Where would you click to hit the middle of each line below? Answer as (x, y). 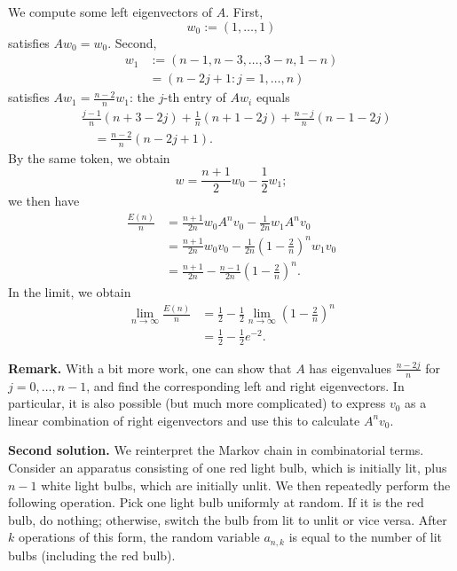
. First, (244, 12)
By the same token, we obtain (89, 157)
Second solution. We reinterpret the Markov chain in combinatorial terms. (216, 450)
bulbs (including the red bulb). (92, 555)
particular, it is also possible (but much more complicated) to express (197, 403)
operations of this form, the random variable (139, 537)
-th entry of (195, 97)
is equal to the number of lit (366, 537)
